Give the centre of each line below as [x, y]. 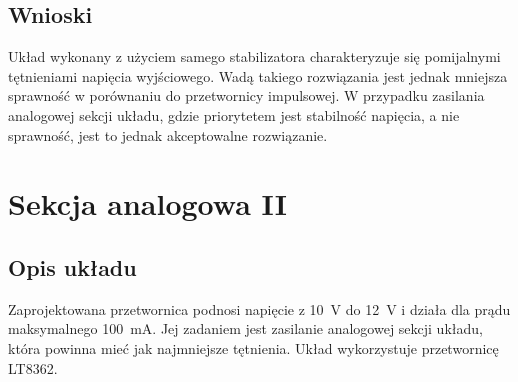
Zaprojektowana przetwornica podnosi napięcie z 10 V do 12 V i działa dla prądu [259, 308]
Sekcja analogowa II [147, 203]
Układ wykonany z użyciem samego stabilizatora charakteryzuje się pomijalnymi [254, 56]
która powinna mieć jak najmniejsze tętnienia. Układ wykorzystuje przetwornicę [253, 347]
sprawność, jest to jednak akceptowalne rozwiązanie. [168, 134]
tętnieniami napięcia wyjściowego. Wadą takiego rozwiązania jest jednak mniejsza [258, 75]
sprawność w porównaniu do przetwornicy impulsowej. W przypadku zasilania [246, 95]
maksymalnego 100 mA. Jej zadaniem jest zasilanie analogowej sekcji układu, [245, 328]
